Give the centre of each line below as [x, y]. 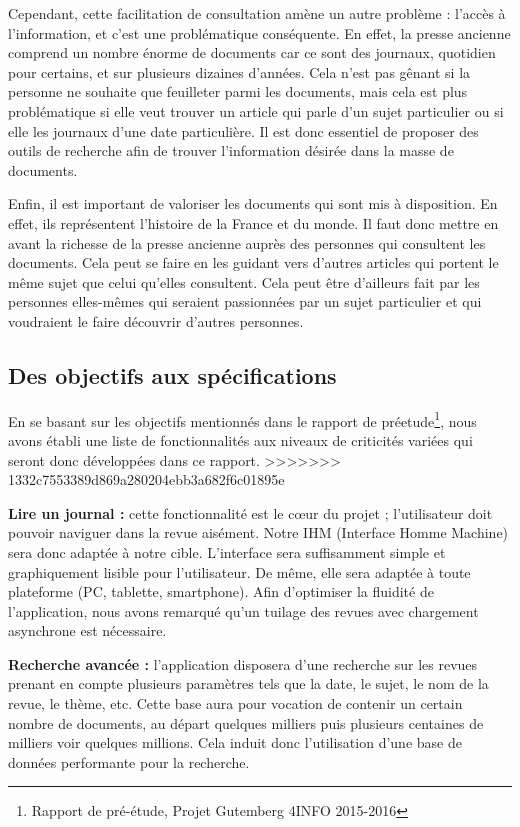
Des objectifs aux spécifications [172, 374]
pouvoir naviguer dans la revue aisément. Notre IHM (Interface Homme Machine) [258, 532]
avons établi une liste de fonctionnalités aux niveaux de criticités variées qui [240, 439]
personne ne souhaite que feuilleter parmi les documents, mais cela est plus [238, 91]
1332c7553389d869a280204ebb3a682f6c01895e [146, 479]
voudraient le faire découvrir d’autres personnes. [156, 320]
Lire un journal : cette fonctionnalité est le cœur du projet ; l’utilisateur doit [250, 512]
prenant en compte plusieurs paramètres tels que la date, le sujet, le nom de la [248, 683]
